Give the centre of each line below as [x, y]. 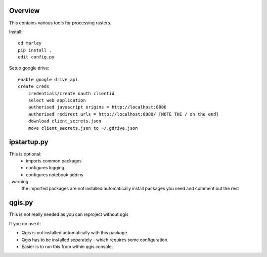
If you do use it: [25, 223]
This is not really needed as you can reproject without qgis [69, 214]
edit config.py [36, 57]
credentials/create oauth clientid [71, 93]
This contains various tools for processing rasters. [60, 23]
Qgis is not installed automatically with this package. [75, 233]
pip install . [35, 50]
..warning [19, 182]
